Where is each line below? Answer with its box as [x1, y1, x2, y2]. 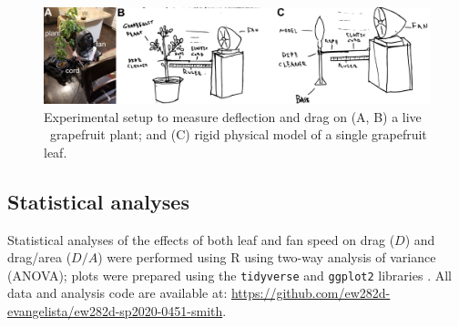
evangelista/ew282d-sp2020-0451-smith [7, 301, 223, 321]
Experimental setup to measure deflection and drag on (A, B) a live [44, 107, 422, 126]
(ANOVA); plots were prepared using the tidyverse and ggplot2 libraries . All [7, 265, 452, 284]
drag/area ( [7, 248, 72, 267]
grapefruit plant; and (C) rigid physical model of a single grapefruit [49, 125, 427, 144]
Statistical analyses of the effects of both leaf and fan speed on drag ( [7, 230, 395, 249]
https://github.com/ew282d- [230, 283, 391, 302]
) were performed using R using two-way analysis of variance [97, 248, 436, 267]
